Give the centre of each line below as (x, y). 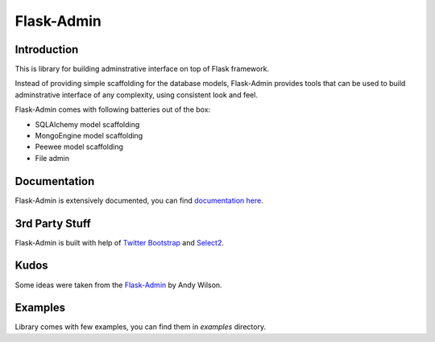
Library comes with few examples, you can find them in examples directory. (140, 327)
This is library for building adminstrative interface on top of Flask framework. (142, 69)
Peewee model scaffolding (79, 147)
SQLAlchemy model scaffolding (87, 124)
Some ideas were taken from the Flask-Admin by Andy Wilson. (118, 285)
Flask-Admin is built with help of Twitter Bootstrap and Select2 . (120, 242)
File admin (52, 158)
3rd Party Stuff (53, 223)
